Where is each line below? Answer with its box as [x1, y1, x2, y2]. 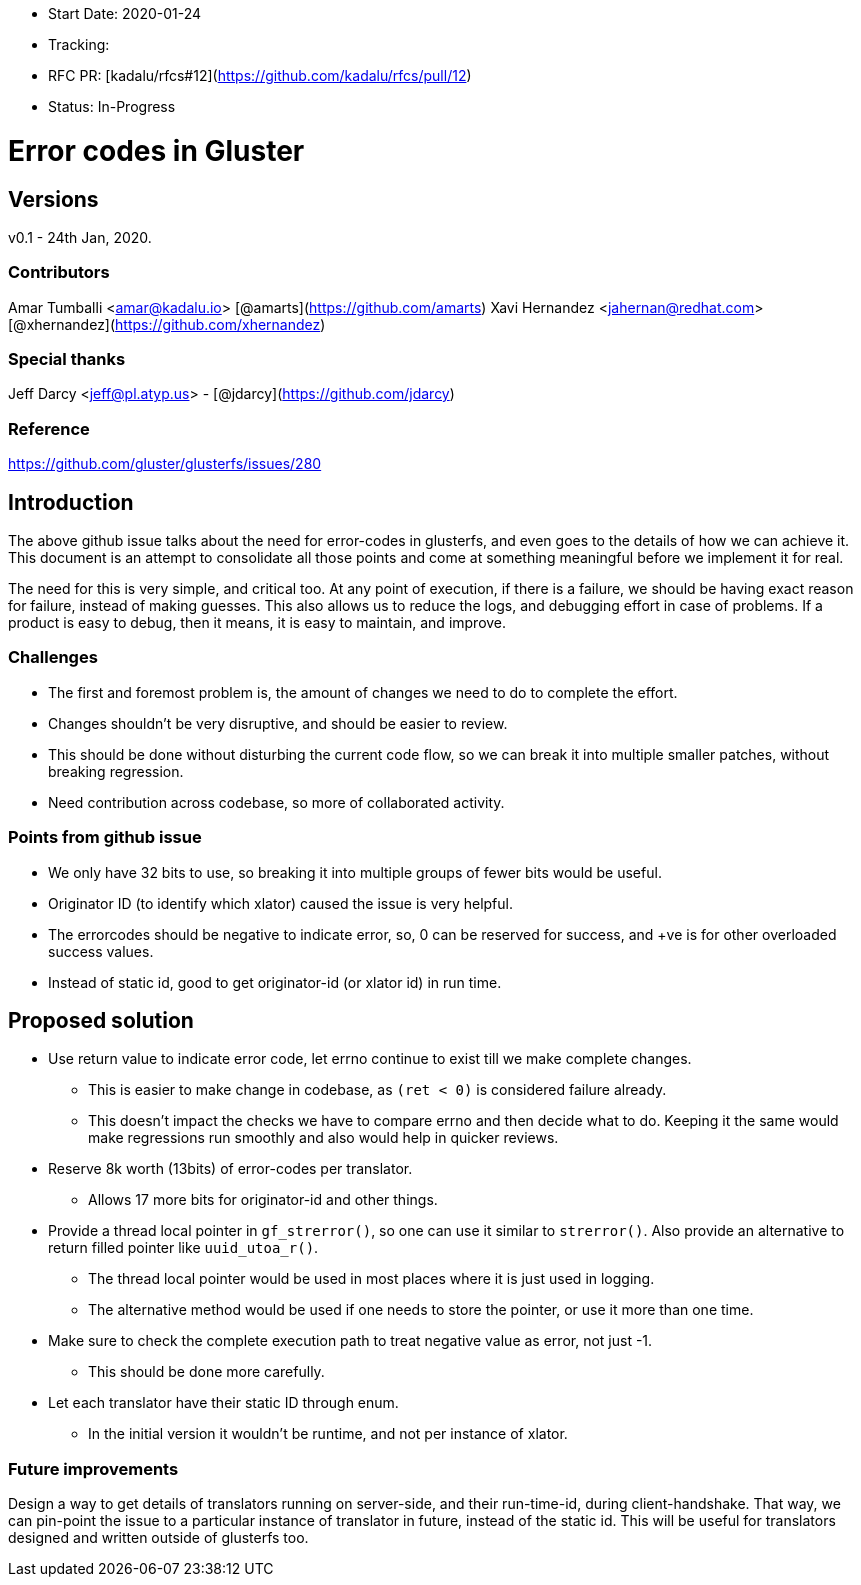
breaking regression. [48, 762, 184, 780]
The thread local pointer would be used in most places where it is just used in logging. [88, 1270, 655, 1288]
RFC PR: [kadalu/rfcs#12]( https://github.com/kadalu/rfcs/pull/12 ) [48, 67, 472, 84]
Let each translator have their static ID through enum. [48, 1394, 399, 1412]
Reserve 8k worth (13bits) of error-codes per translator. [48, 1160, 413, 1178]
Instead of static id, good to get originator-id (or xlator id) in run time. [48, 973, 502, 991]
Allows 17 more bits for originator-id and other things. [88, 1191, 438, 1209]
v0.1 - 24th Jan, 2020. [8, 228, 152, 246]
